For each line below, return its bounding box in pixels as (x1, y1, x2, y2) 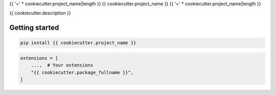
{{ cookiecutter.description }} (9, 10, 71, 16)
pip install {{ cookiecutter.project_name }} (20, 40, 136, 46)
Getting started (9, 23, 59, 32)
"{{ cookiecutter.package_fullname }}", (31, 69, 134, 75)
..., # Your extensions (31, 62, 94, 68)
